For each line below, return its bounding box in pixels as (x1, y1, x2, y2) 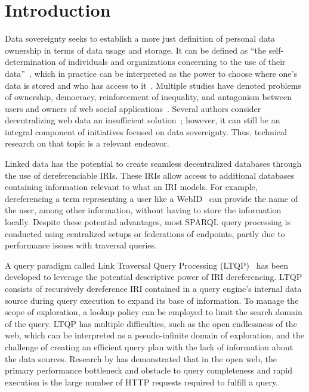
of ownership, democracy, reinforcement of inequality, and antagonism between (5, 91, 292, 103)
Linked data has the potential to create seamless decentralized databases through (5, 157, 302, 170)
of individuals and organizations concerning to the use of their (58, 55, 286, 68)
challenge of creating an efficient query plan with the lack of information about (5, 340, 293, 353)
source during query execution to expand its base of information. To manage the (5, 294, 299, 306)
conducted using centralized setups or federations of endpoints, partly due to (5, 227, 285, 239)
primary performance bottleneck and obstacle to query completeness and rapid (5, 364, 292, 377)
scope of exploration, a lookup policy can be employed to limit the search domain (5, 306, 302, 318)
